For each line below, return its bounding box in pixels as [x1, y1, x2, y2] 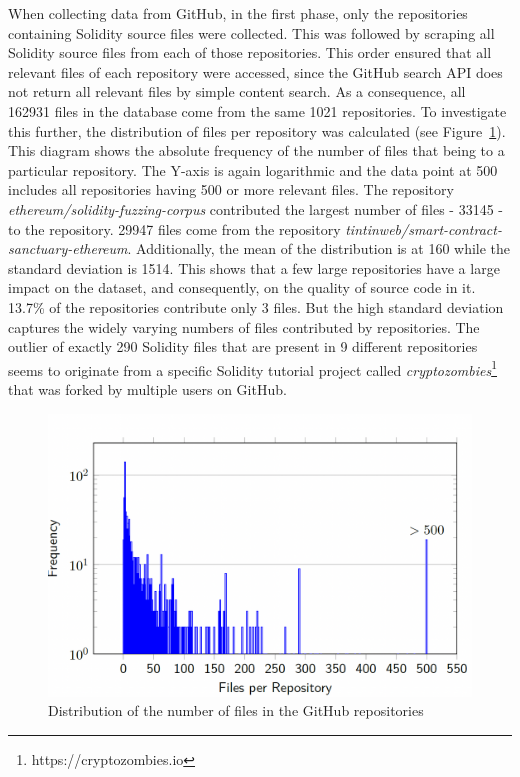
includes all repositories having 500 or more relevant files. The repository [8, 179, 454, 200]
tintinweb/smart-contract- [345, 218, 502, 239]
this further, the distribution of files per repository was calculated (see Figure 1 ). [8, 120, 506, 141]
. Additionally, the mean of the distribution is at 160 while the [127, 238, 511, 259]
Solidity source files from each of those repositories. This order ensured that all [8, 42, 492, 63]
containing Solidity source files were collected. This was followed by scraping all [8, 22, 495, 43]
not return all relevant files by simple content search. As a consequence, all [8, 81, 466, 102]
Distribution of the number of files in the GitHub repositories [48, 700, 424, 721]
